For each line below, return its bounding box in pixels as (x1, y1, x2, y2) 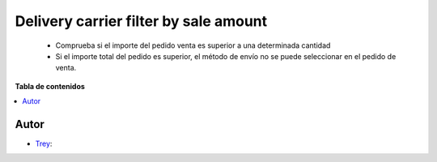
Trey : (35, 139, 53, 149)
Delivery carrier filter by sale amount (15, 12, 268, 30)
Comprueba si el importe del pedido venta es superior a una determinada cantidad (55, 40, 331, 50)
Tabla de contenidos (15, 81, 85, 91)
